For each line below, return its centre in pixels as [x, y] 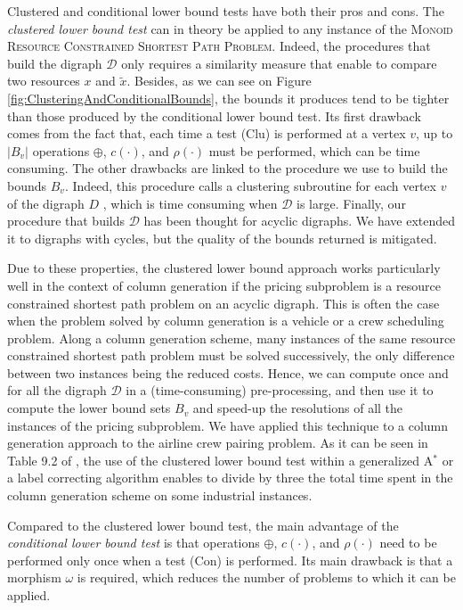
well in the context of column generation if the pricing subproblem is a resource [224, 285]
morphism [34, 577]
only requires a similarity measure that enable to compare [279, 63]
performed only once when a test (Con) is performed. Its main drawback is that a [230, 560]
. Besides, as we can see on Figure [219, 81]
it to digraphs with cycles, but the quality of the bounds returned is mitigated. [222, 238]
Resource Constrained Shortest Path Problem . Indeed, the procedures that [219, 46]
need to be [408, 543]
